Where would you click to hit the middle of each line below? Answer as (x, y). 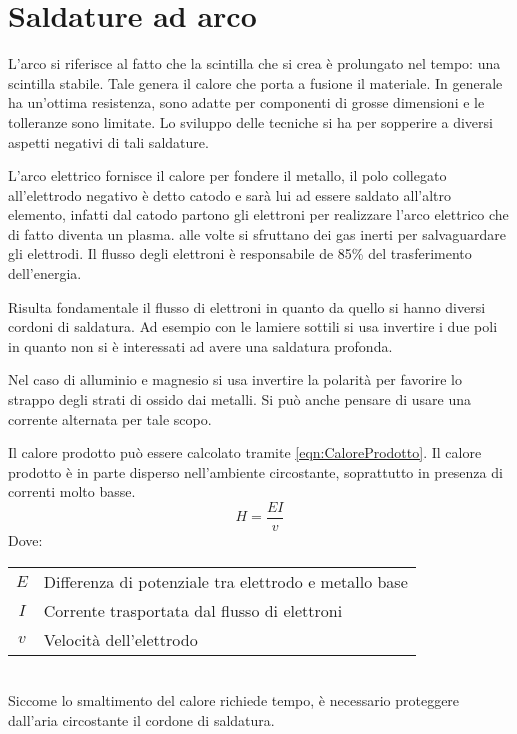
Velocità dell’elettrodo (120, 639)
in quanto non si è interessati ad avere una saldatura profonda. (200, 345)
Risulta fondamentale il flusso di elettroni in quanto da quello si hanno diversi (247, 306)
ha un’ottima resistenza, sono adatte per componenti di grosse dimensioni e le (246, 102)
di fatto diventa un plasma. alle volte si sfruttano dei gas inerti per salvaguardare (257, 233)
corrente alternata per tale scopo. (110, 418)
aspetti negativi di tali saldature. (108, 141)
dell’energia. (45, 273)
